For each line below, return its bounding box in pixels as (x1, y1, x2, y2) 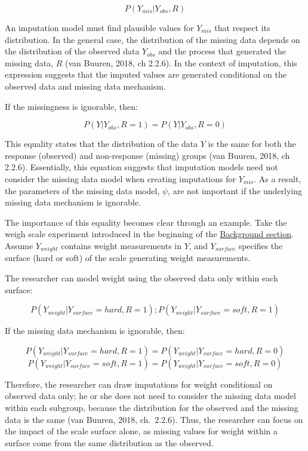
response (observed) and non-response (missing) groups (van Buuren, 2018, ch (5, 149, 290, 161)
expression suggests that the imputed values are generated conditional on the (5, 68, 287, 81)
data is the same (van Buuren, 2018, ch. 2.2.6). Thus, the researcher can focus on (5, 413, 303, 425)
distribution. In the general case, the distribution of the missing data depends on (5, 33, 300, 45)
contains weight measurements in (61, 239, 182, 251)
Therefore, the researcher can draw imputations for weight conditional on (5, 378, 273, 390)
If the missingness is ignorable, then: (5, 100, 138, 112)
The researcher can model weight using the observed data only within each (5, 271, 278, 284)
